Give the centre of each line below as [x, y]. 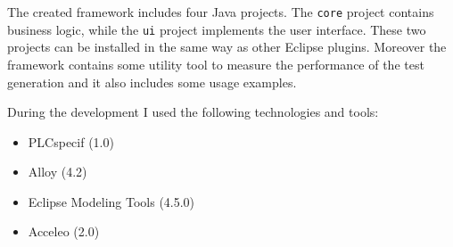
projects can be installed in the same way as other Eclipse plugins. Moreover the [227, 47]
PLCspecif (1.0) [71, 141]
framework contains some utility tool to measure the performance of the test [216, 64]
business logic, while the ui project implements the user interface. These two [217, 29]
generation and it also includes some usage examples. [152, 82]
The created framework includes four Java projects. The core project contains [221, 12]
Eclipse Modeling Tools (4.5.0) [111, 201]
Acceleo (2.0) [64, 231]
